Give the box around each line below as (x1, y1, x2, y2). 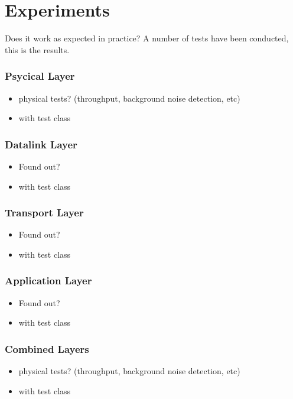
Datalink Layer (5, 137, 77, 151)
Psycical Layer (5, 69, 75, 83)
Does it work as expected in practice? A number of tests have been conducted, (5, 32, 289, 44)
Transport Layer (5, 205, 84, 220)
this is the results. (5, 43, 70, 56)
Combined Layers (5, 341, 89, 356)
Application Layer (5, 273, 92, 288)
